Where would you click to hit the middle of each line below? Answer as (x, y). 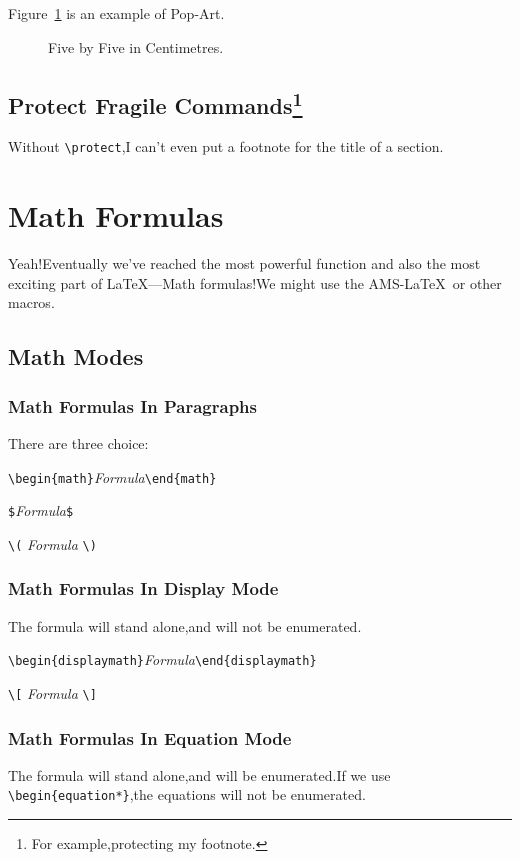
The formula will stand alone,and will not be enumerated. (185, 625)
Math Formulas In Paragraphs (133, 405)
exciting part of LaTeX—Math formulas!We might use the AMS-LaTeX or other (255, 282)
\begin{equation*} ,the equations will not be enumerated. (187, 794)
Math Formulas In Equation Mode (150, 737)
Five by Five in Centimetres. (136, 46)
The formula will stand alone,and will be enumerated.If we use (199, 774)
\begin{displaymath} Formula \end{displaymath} (162, 659)
